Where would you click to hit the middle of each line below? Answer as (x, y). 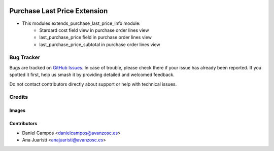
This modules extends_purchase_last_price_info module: (81, 23)
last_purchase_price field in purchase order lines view (96, 37)
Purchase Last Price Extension (59, 11)
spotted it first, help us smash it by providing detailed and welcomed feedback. (92, 75)
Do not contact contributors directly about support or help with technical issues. (93, 84)
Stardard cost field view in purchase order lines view (94, 30)
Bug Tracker (25, 57)
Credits (19, 97)
